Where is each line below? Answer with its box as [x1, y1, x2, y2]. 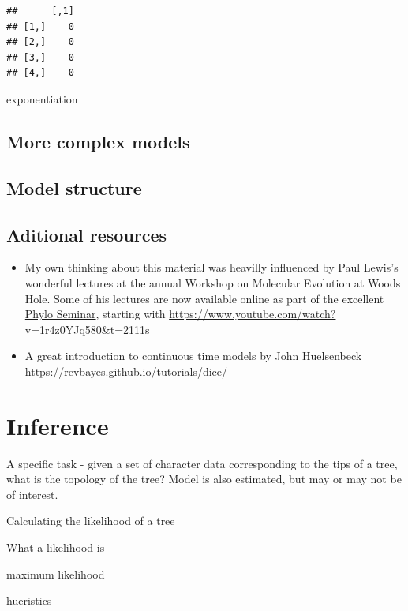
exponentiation [6, 90, 78, 107]
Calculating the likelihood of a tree [6, 512, 175, 529]
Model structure [6, 175, 142, 200]
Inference [6, 409, 109, 441]
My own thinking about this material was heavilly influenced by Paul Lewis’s [24, 259, 399, 276]
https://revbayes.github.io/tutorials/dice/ [24, 362, 228, 379]
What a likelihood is [6, 538, 105, 555]
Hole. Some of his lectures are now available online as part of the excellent [24, 290, 384, 306]
